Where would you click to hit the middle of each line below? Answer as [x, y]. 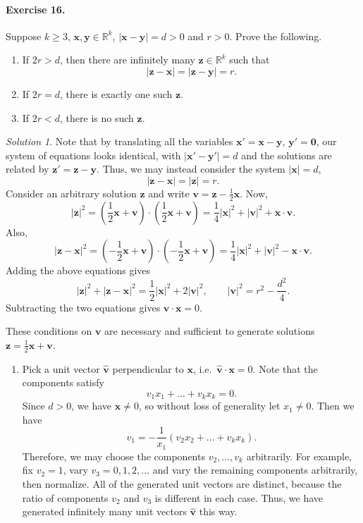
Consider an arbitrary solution [71, 193]
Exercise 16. [36, 9]
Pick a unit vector [61, 368]
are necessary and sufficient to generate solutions [210, 331]
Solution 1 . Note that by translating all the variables [119, 141]
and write [169, 193]
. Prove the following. [276, 36]
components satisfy [63, 382]
